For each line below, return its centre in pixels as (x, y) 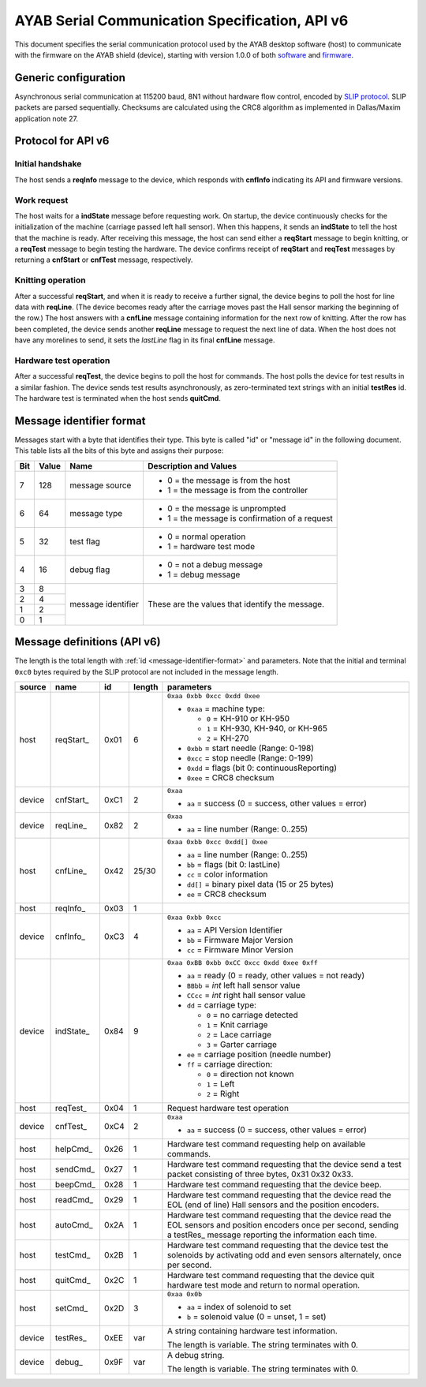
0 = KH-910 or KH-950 (248, 719)
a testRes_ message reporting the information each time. (272, 1235)
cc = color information (227, 874)
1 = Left (220, 1084)
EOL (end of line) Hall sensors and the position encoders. (273, 1205)
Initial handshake (48, 164)
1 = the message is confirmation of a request (250, 518)
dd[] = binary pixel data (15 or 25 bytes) (260, 884)
